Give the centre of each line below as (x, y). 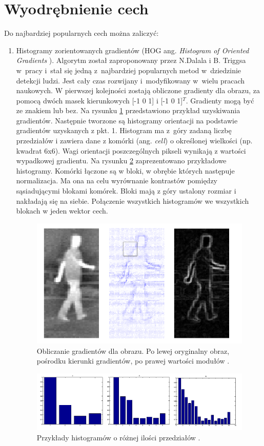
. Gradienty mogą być (220, 100)
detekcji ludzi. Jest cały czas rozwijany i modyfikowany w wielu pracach (130, 80)
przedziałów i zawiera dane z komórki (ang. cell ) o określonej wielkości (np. (134, 141)
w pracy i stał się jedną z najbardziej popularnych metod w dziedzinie (129, 70)
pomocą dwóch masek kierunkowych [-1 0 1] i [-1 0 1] (99, 100)
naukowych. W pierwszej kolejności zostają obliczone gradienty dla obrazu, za (138, 90)
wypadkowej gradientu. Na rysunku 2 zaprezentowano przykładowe (121, 161)
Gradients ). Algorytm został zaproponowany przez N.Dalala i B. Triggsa (131, 60)
